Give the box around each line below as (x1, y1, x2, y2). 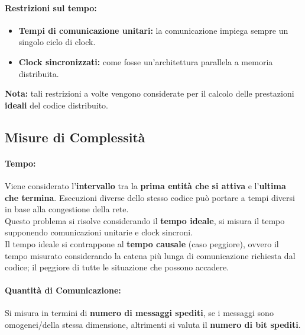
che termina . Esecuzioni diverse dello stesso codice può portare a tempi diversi (5, 191, 295, 203)
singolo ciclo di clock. (18, 36, 96, 48)
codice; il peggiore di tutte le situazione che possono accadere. (5, 261, 229, 273)
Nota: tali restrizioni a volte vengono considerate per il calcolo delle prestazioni (5, 87, 294, 100)
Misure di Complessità (5, 127, 145, 146)
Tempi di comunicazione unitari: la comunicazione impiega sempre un (18, 24, 288, 36)
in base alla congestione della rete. (5, 203, 129, 215)
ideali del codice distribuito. (5, 98, 108, 111)
